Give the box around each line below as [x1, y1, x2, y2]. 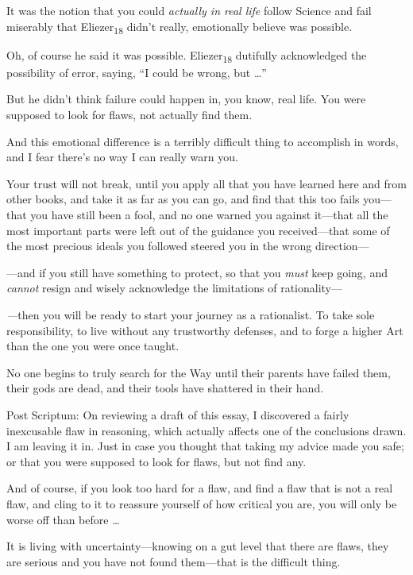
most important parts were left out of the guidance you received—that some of [6, 222, 390, 238]
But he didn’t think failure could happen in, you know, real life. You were [6, 91, 366, 107]
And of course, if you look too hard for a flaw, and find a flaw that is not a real [6, 480, 393, 496]
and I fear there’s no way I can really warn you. [6, 149, 238, 165]
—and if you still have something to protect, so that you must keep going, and [6, 264, 388, 280]
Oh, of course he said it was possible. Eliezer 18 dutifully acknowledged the [6, 46, 367, 65]
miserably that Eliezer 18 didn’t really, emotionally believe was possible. [6, 17, 353, 37]
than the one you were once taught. [6, 338, 179, 354]
